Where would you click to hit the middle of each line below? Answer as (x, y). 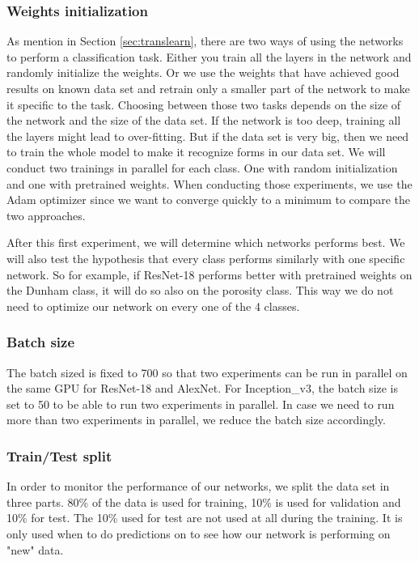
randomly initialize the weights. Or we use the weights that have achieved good (203, 72)
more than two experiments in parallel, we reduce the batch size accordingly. (196, 420)
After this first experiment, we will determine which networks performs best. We (206, 242)
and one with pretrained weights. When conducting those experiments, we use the (209, 183)
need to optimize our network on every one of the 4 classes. (153, 306)
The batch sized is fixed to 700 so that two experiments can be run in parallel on (207, 372)
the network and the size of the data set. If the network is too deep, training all (204, 120)
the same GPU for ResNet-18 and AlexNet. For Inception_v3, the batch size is (203, 388)
